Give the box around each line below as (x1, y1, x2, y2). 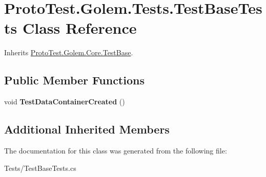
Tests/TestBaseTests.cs (4, 162, 76, 173)
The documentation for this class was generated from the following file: (4, 145, 227, 156)
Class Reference (22, 17, 137, 38)
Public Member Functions (4, 72, 145, 88)
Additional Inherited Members (4, 121, 170, 137)
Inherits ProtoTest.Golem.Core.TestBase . (4, 47, 133, 58)
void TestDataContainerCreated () (4, 96, 125, 107)
